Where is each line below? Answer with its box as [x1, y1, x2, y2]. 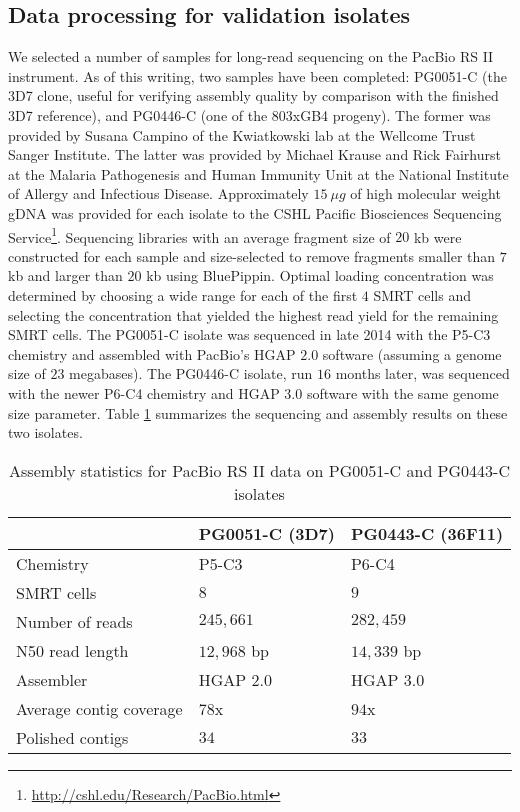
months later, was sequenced [335, 363, 510, 384]
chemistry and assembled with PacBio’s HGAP [8, 343, 296, 364]
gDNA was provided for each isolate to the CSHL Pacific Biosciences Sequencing [8, 202, 502, 223]
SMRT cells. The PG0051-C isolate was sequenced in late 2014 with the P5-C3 [8, 324, 491, 345]
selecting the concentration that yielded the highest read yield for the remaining [8, 304, 499, 325]
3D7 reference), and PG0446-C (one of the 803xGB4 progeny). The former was [8, 104, 491, 125]
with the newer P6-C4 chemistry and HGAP [8, 382, 280, 403]
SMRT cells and [373, 284, 471, 305]
